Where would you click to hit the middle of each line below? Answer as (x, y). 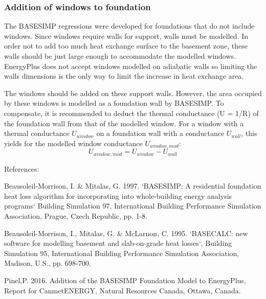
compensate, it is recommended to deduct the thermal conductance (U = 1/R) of (131, 113)
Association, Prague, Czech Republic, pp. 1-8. (76, 216)
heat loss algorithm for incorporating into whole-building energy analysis (118, 195)
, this (249, 133)
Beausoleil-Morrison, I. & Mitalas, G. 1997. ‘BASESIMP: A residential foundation (133, 186)
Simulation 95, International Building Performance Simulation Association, (122, 253)
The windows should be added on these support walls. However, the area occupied (133, 93)
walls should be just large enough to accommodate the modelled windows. (120, 56)
